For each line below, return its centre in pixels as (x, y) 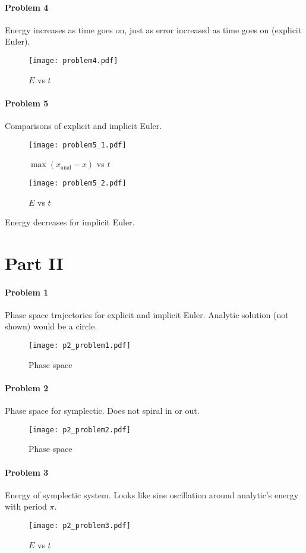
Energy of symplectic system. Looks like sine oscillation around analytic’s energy (152, 494)
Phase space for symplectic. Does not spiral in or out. (102, 411)
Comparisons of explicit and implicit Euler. (83, 126)
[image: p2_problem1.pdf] (80, 346)
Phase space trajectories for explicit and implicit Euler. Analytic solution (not (147, 314)
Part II (34, 263)
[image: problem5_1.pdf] (78, 145)
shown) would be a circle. (51, 326)
